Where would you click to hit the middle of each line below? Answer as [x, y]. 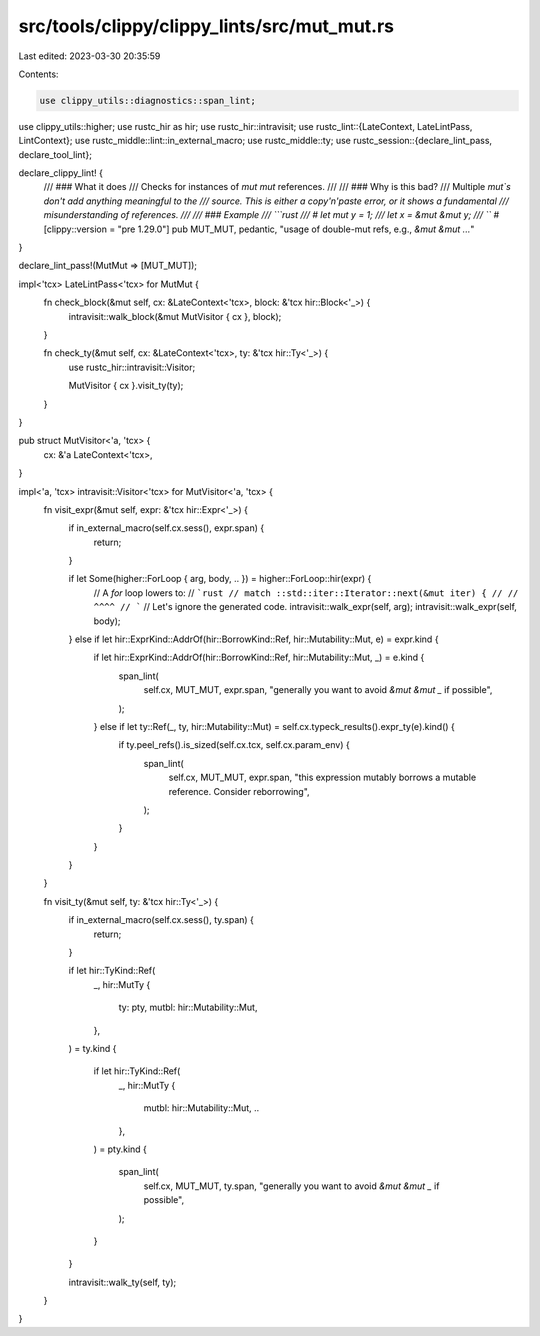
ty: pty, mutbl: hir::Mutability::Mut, [188, 1007]
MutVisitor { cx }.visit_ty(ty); [126, 386]
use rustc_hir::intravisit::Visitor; [132, 367]
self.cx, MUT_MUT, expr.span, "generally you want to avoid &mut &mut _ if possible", [318, 690]
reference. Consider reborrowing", [239, 791]
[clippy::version [75, 229]
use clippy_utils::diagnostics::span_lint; [148, 100]
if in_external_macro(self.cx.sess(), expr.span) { [166, 528]
